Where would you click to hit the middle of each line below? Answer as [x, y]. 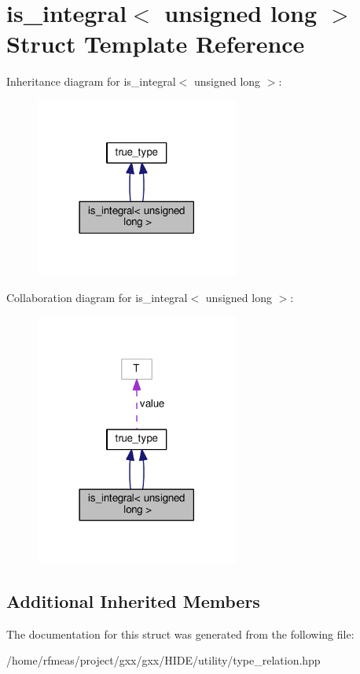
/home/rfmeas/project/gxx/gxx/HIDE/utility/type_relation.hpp [163, 660]
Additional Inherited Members [133, 601]
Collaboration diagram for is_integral [97, 298]
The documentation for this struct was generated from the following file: [180, 633]
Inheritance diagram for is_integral [91, 81]
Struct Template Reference [156, 44]
